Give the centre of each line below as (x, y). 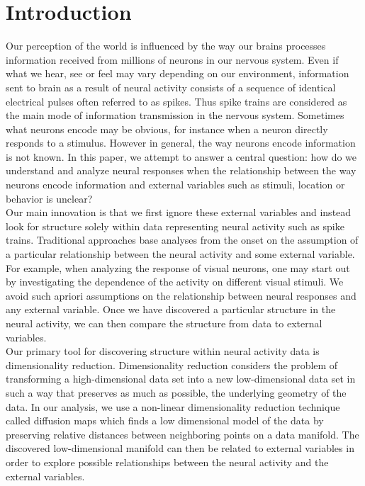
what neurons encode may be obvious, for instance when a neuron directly (167, 129)
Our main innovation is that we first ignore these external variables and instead (179, 212)
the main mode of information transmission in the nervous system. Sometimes (175, 115)
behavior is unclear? (49, 198)
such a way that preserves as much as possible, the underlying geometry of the (176, 392)
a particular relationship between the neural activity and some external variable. (180, 254)
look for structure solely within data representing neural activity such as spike (175, 226)
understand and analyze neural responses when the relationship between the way (181, 170)
